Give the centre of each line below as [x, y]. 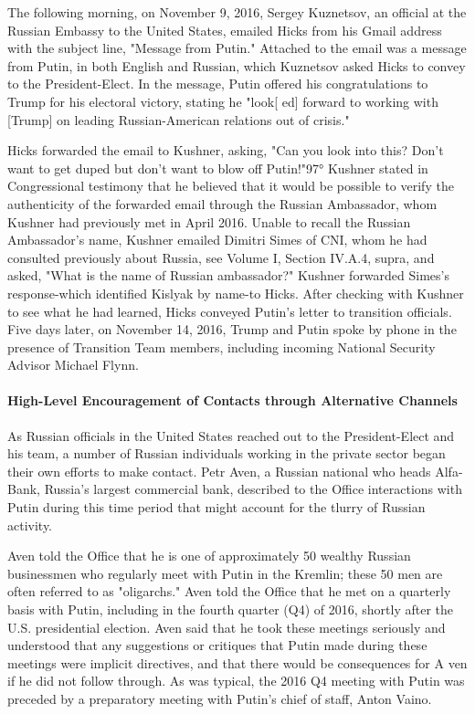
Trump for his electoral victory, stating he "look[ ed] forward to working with [223, 101]
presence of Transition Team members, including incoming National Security [222, 346]
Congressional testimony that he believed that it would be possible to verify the [231, 186]
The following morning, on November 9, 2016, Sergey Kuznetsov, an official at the [237, 12]
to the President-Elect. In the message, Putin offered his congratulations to [218, 84]
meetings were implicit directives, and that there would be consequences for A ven [237, 662]
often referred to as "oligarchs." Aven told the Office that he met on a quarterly [229, 591]
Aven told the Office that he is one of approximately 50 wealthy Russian [209, 556]
